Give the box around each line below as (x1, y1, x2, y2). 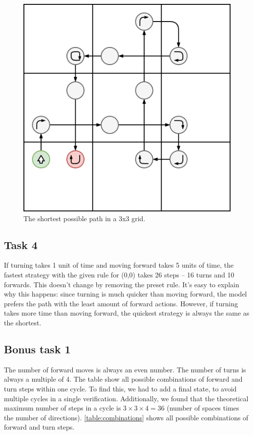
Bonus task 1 (4, 341, 71, 356)
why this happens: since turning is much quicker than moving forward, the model (4, 289, 247, 299)
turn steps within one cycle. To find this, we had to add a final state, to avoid (4, 383, 237, 393)
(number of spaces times (167, 403, 239, 413)
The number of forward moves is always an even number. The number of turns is (4, 364, 246, 374)
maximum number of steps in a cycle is (4, 403, 121, 413)
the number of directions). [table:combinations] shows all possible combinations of (4, 412, 249, 422)
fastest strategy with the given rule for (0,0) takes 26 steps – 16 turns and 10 (4, 269, 234, 279)
